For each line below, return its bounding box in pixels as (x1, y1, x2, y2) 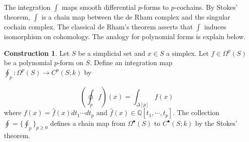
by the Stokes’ (195, 118, 238, 128)
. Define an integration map (89, 57, 172, 68)
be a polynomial (4, 57, 52, 68)
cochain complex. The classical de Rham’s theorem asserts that (4, 22, 193, 31)
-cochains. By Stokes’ (174, 2, 238, 12)
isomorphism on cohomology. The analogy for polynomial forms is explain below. (4, 31, 246, 41)
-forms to (141, 2, 169, 12)
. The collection (173, 107, 219, 118)
